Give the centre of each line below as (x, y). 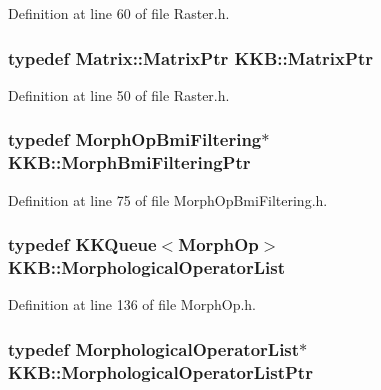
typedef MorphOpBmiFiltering (135, 139)
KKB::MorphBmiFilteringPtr (129, 162)
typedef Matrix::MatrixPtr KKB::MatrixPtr (190, 57)
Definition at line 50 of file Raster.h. (119, 94)
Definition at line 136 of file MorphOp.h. (132, 304)
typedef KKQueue (82, 244)
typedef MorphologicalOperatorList (154, 348)
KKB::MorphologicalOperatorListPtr (160, 371)
